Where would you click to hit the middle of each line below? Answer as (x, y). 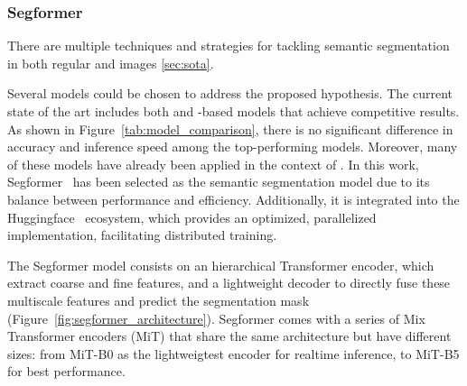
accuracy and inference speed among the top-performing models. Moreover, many (233, 147)
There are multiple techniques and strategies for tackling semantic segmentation (229, 46)
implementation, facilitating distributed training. (142, 235)
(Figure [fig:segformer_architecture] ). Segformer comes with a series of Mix (216, 318)
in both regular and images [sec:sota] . (111, 63)
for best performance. (66, 371)
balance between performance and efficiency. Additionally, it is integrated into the (233, 199)
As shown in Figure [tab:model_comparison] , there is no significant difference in (230, 129)
